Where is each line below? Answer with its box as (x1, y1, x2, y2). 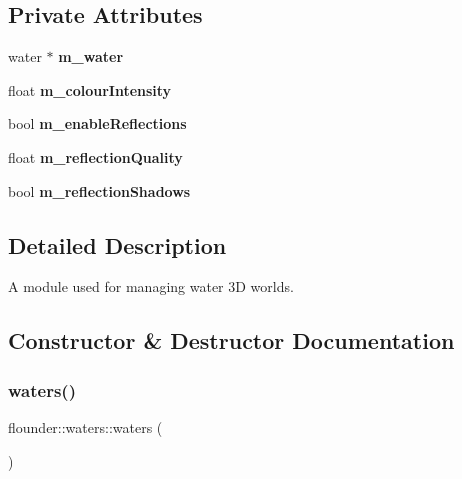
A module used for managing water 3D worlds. (8, 276, 294, 297)
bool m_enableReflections (8, 113, 187, 134)
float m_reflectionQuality (8, 146, 183, 167)
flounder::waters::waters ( (8, 416, 163, 437)
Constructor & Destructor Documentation (8, 325, 455, 356)
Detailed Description (8, 229, 227, 260)
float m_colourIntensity (8, 79, 172, 100)
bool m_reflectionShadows (8, 180, 191, 201)
